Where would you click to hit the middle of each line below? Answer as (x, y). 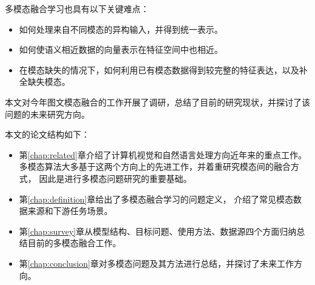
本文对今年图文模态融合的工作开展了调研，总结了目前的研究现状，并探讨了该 (157, 102)
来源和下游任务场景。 (70, 211)
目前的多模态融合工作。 (74, 243)
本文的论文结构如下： (47, 134)
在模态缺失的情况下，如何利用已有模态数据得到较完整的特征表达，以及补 (163, 69)
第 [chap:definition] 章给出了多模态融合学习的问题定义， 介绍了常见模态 (156, 199)
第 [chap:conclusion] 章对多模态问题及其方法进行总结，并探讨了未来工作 (156, 263)
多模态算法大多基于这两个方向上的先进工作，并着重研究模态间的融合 (155, 166)
